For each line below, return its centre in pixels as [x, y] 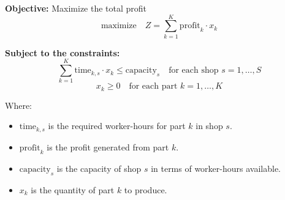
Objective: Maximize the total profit [76, 8]
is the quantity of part [73, 189]
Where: [18, 105]
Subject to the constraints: [63, 52]
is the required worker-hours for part [117, 126]
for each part [153, 87]
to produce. [146, 189]
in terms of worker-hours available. [216, 168]
